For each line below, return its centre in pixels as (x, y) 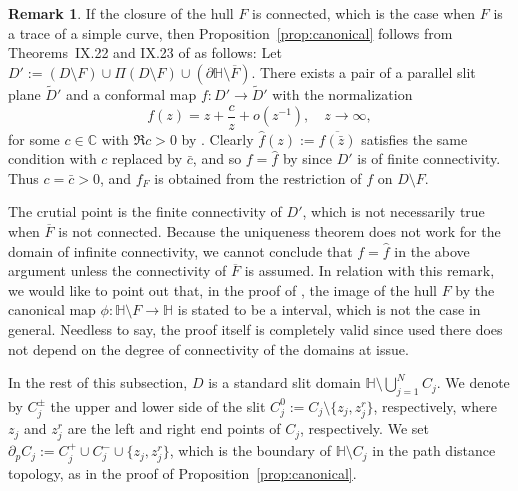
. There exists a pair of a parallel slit (363, 71)
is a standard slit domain (284, 382)
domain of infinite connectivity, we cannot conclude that (180, 250)
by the (475, 289)
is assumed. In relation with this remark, (369, 270)
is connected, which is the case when (364, 13)
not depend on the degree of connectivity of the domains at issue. (208, 348)
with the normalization (342, 94)
